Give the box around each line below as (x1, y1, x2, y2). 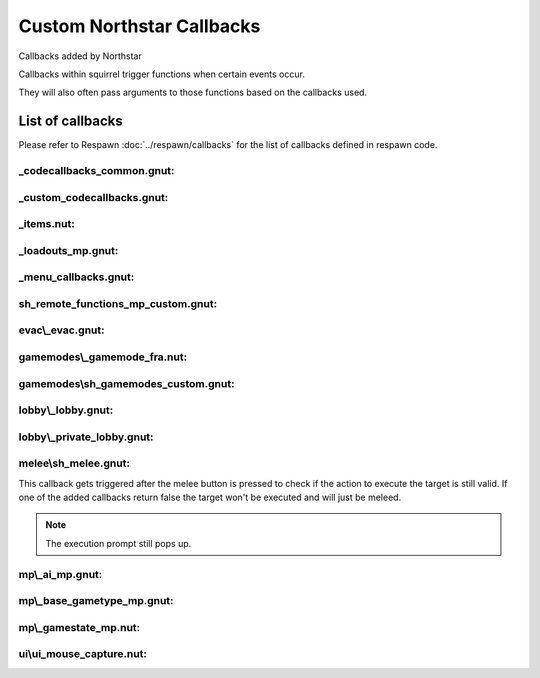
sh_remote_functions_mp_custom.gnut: (18, 296, 218, 310)
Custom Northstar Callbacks (18, 15, 261, 37)
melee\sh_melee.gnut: (18, 456, 130, 470)
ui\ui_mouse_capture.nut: (18, 647, 147, 661)
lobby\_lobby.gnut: (18, 403, 114, 417)
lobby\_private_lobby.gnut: (18, 430, 154, 444)
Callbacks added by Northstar (18, 50, 142, 62)
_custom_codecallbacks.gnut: (18, 190, 169, 204)
